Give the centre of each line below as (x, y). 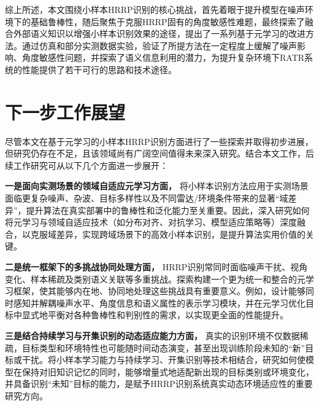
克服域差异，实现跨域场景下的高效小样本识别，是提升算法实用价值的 (168, 234)
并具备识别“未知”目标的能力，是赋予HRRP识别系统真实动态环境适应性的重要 (159, 384)
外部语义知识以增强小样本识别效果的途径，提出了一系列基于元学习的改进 (159, 33)
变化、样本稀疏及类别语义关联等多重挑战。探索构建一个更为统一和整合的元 (155, 279)
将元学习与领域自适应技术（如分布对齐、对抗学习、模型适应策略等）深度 (151, 222)
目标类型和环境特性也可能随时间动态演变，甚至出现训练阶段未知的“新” (163, 347)
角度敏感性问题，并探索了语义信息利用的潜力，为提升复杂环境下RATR (163, 57)
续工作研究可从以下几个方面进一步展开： (86, 165)
